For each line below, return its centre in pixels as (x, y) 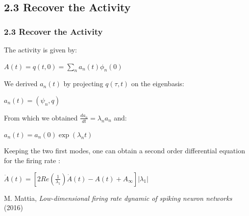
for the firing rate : (32, 160)
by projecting (83, 84)
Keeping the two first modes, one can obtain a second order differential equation (124, 151)
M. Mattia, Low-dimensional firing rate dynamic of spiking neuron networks (118, 198)
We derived (21, 84)
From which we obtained (41, 117)
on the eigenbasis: (158, 84)
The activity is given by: (41, 49)
